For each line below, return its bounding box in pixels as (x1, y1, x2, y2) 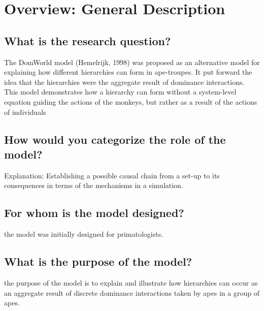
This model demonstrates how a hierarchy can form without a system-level (4, 86, 237, 97)
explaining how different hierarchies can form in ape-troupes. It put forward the (4, 67, 252, 77)
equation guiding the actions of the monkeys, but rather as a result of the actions (4, 96, 257, 107)
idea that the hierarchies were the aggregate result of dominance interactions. (4, 76, 245, 87)
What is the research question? (4, 33, 171, 48)
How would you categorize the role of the (4, 131, 226, 147)
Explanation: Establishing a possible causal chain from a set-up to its (4, 170, 220, 180)
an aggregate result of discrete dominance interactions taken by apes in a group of (4, 287, 259, 298)
